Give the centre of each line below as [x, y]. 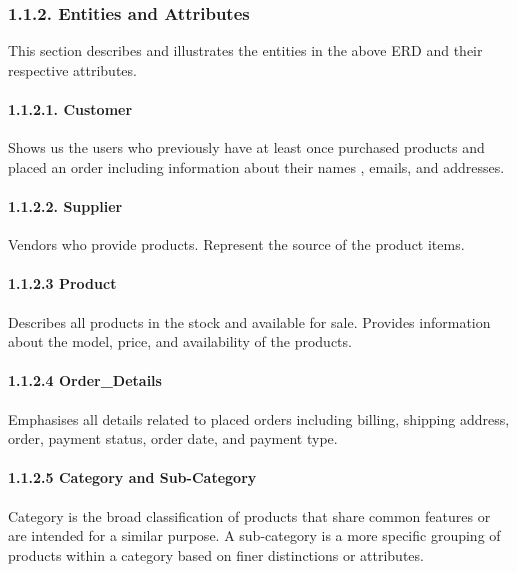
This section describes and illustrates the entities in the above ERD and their [245, 50]
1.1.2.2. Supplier [65, 205]
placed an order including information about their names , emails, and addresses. [256, 166]
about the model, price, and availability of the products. [180, 341]
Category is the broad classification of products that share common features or [249, 515]
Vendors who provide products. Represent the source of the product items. [236, 244]
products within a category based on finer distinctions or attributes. [216, 554]
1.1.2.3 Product [62, 283]
